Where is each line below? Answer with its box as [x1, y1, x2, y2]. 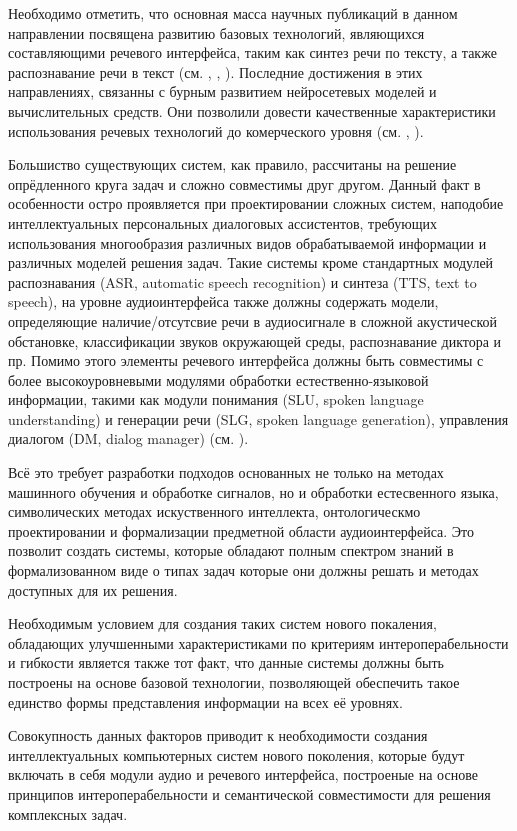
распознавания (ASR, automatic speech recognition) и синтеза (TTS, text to [8, 271, 477, 292]
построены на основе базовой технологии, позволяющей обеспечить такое [8, 672, 460, 692]
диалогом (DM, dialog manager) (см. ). [8, 428, 249, 449]
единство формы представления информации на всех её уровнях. [8, 691, 403, 712]
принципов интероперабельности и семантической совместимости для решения [8, 783, 491, 804]
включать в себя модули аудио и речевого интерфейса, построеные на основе [8, 764, 478, 785]
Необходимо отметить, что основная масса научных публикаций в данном [8, 3, 458, 23]
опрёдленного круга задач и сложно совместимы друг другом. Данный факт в [8, 173, 481, 194]
